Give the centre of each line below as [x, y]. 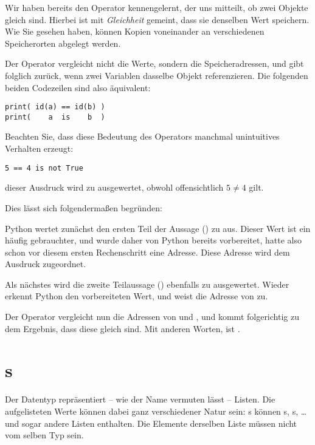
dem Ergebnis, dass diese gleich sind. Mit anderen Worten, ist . [123, 328]
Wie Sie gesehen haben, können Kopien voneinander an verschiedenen [135, 31]
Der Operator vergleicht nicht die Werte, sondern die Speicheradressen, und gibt [154, 63]
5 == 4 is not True [44, 168]
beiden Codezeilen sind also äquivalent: [78, 87]
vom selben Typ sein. [44, 435]
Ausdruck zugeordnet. [46, 264]
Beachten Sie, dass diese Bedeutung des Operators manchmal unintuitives [142, 136]
